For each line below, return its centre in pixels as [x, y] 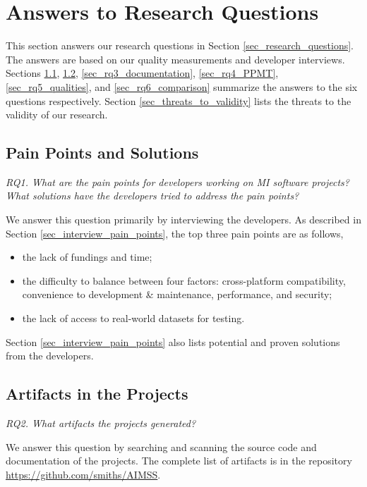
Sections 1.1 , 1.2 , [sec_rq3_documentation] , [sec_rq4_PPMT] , [142, 73]
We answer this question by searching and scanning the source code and [161, 446]
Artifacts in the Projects [97, 394]
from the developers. [50, 356]
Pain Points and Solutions [102, 153]
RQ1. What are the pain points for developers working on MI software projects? [178, 181]
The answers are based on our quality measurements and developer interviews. [175, 59]
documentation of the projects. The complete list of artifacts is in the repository [179, 461]
